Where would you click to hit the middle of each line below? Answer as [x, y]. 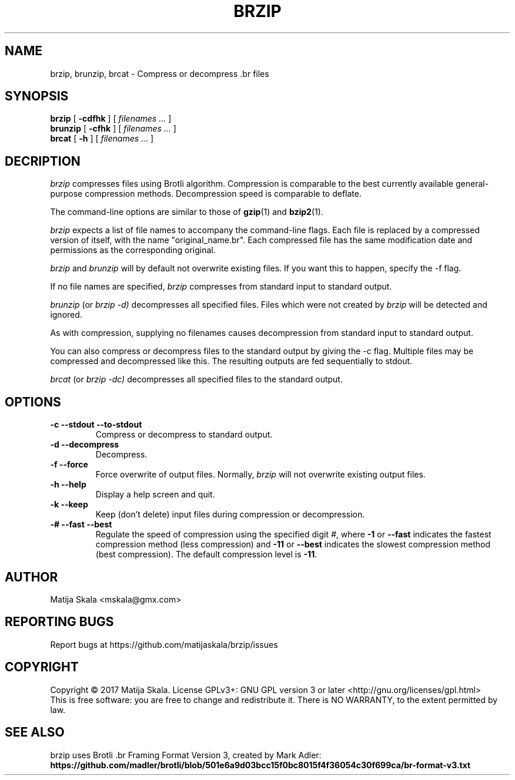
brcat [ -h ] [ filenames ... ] [102, 139]
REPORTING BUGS [59, 622]
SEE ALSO [35, 732]
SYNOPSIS [37, 96]
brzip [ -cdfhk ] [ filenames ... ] [111, 119]
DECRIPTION [43, 161]
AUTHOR [31, 577]
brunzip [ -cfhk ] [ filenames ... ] [113, 129]
